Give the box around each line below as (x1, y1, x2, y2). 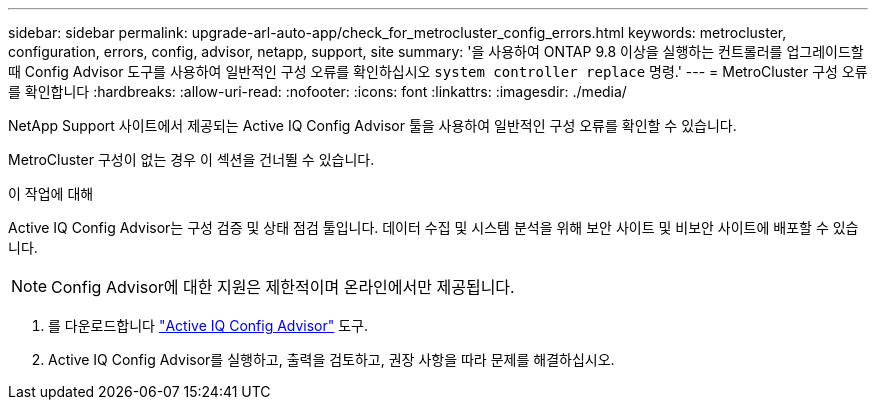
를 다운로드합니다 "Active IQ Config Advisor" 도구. (48, 317, 369, 334)
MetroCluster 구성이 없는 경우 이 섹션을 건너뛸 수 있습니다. (8, 151, 375, 168)
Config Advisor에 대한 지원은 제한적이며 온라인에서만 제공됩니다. (51, 277, 515, 297)
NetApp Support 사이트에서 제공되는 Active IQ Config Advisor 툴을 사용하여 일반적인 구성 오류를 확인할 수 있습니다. (8, 117, 737, 134)
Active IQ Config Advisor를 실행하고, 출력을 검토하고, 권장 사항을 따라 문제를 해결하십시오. (48, 351, 615, 368)
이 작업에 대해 (8, 185, 94, 202)
